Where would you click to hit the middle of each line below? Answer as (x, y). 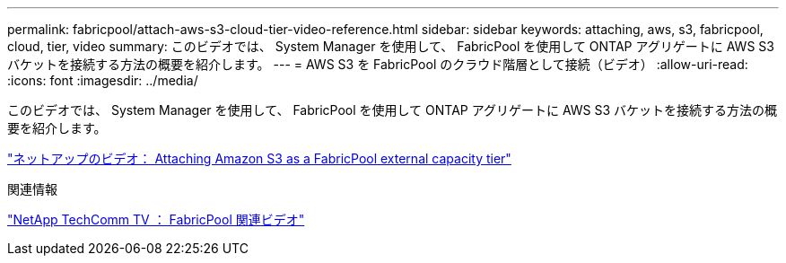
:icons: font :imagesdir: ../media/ (103, 80)
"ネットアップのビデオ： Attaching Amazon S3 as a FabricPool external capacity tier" (259, 158)
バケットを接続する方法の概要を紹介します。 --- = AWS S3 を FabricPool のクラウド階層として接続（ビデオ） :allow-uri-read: (378, 64)
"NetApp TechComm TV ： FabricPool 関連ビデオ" (156, 219)
